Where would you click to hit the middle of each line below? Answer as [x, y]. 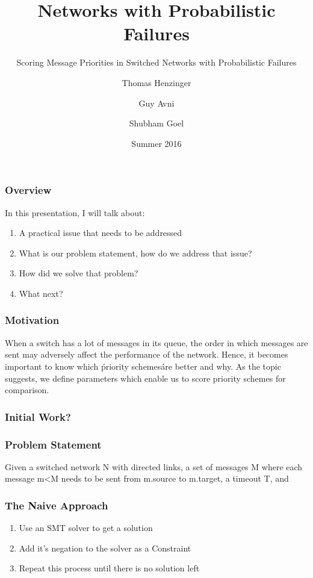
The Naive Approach [57, 505]
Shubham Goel [156, 123]
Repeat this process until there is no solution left [109, 568]
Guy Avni [156, 103]
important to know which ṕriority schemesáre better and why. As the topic [143, 366]
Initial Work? [38, 416]
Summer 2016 [156, 143]
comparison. [27, 390]
